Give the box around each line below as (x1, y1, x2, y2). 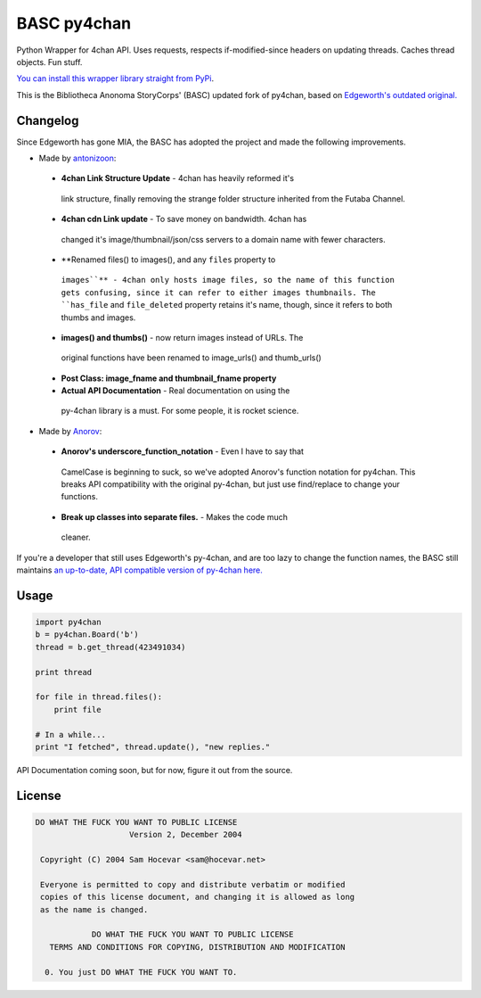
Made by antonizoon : (38, 153, 117, 164)
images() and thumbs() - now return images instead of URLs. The (61, 332, 304, 342)
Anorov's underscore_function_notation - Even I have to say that (61, 446, 305, 457)
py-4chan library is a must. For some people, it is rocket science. (61, 406, 299, 417)
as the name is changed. (40, 904, 149, 914)
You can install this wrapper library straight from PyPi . (16, 73, 214, 84)
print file (53, 705, 102, 714)
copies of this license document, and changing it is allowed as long (40, 892, 355, 903)
